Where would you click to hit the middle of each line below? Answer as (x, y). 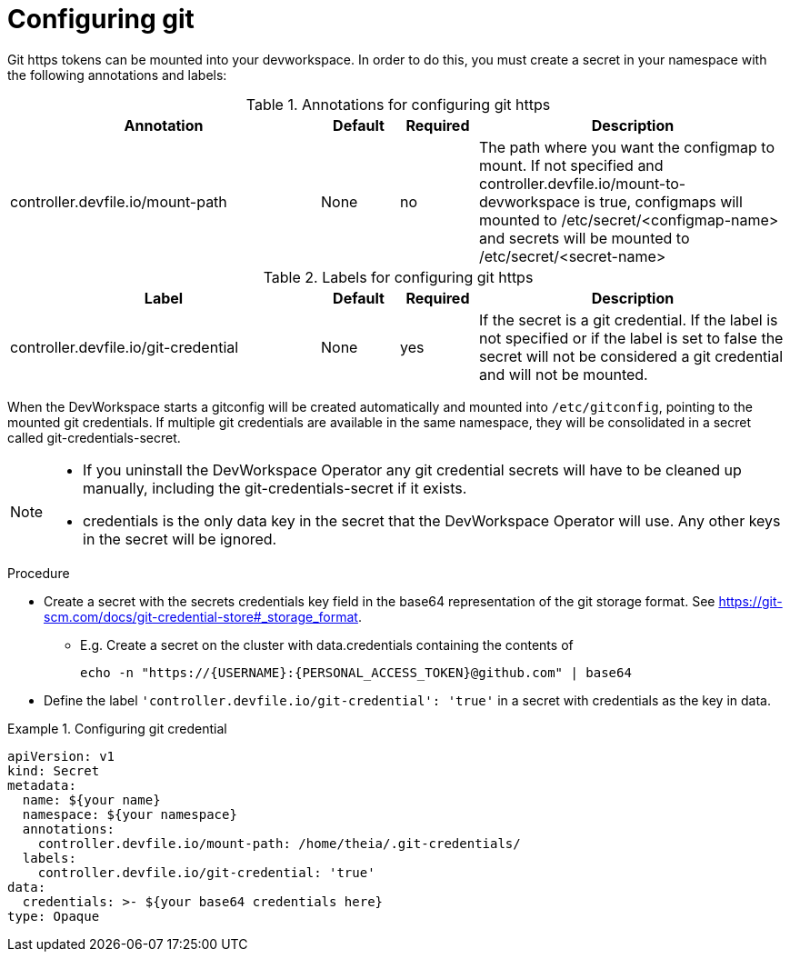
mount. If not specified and (571, 165)
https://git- (750, 601)
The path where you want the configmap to (627, 147)
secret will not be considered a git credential (631, 356)
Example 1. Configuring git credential (117, 728)
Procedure (39, 573)
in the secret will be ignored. (180, 539)
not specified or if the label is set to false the (631, 338)
